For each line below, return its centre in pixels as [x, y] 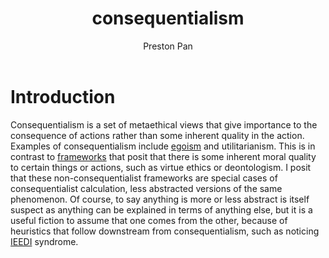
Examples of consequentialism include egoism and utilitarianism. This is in [163, 146]
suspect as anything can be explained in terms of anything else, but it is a [161, 209]
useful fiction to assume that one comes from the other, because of [149, 220]
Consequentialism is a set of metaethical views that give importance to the [164, 124]
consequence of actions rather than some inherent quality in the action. [157, 135]
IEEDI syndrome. [44, 241]
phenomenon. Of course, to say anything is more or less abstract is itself [160, 199]
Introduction [63, 96]
